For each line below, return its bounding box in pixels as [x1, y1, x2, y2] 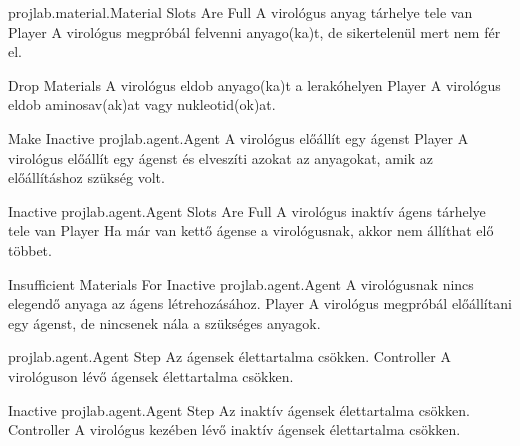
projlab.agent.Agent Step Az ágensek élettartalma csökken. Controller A [8, 346, 451, 367]
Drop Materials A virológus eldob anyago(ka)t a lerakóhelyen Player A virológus [8, 74, 501, 95]
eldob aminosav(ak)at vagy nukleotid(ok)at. [8, 94, 276, 115]
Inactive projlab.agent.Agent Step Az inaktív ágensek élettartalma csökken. [8, 399, 470, 420]
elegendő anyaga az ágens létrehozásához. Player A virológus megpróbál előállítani [8, 293, 512, 314]
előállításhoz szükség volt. [8, 167, 165, 188]
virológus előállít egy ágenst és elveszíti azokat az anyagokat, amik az [8, 147, 433, 168]
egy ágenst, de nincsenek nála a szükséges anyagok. [8, 312, 321, 333]
